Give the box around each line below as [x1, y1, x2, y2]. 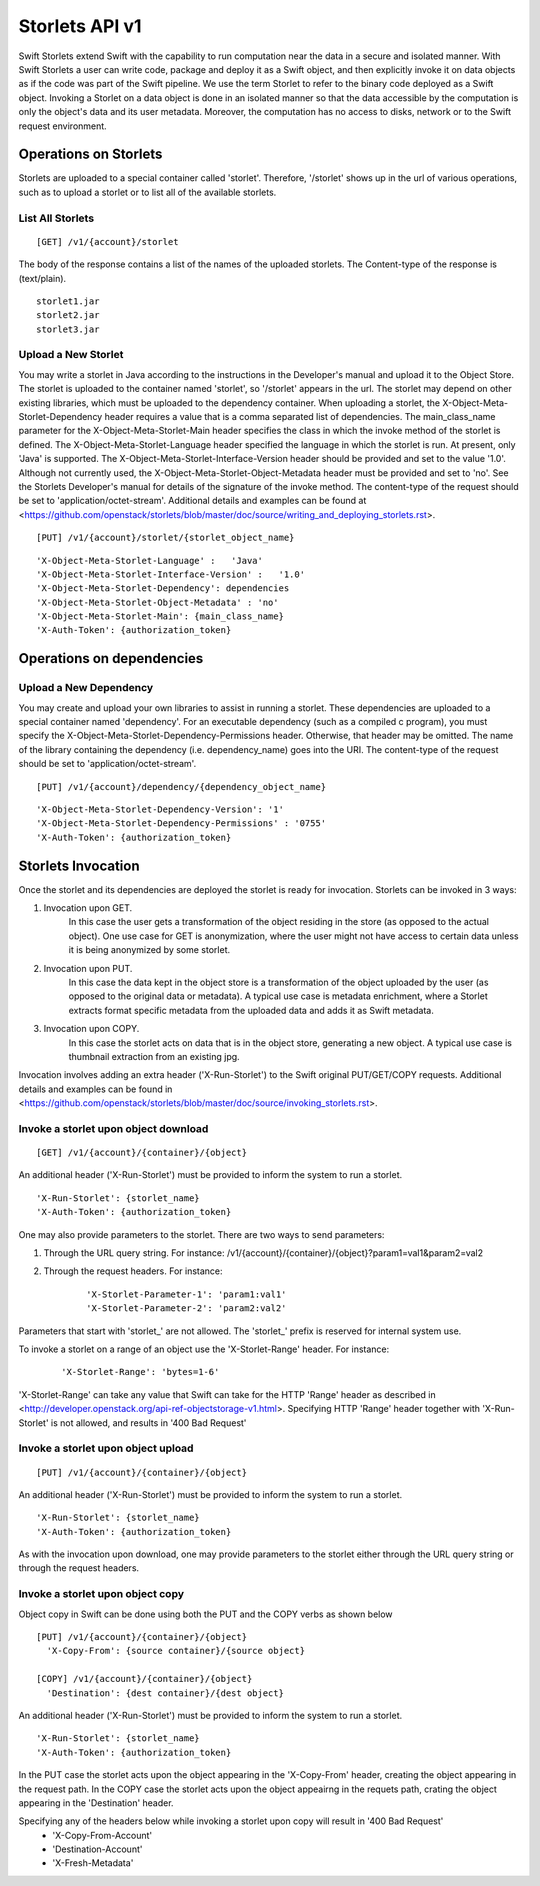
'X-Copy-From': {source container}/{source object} [46, 1645, 305, 1657]
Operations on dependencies [18, 650, 204, 667]
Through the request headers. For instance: [43, 1265, 224, 1277]
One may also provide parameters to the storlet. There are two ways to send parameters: [18, 1228, 385, 1240]
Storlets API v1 [18, 15, 142, 37]
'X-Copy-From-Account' [52, 1829, 153, 1841]
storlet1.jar [36, 295, 100, 307]
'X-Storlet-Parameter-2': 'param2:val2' [86, 1303, 287, 1314]
